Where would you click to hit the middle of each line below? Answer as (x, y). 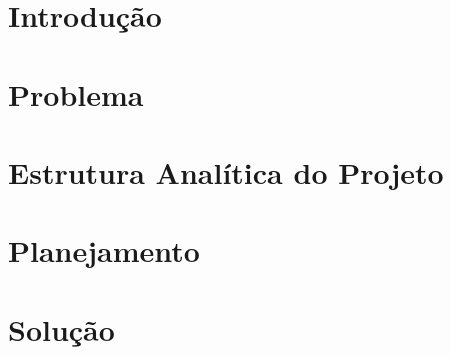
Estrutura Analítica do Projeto (226, 171)
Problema (76, 93)
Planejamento (104, 250)
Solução (61, 328)
